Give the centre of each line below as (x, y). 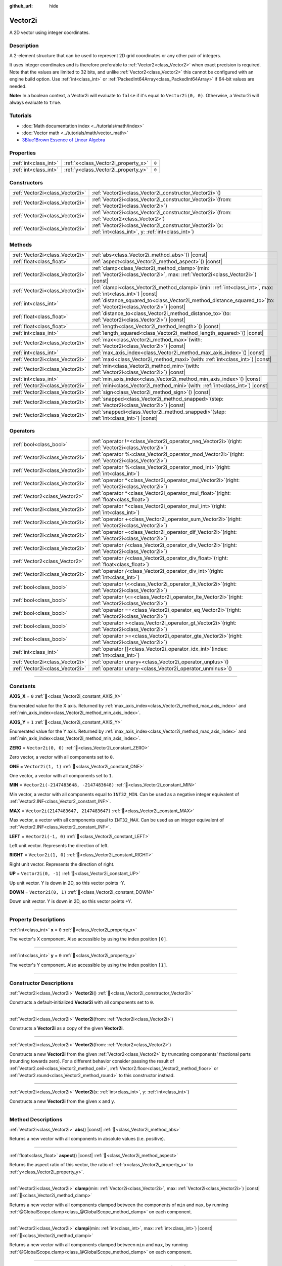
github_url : (21, 6)
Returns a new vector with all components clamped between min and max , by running (99, 1245)
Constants (22, 686)
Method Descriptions (36, 1119)
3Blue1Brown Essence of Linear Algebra (64, 140)
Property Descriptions (37, 920)
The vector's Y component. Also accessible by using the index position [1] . (88, 965)
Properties (23, 153)
